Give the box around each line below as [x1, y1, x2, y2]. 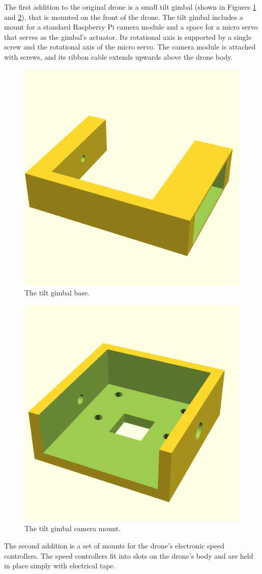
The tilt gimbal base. [24, 287, 90, 298]
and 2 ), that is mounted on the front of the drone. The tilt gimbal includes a [4, 11, 243, 22]
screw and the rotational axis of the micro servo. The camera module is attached [4, 41, 256, 52]
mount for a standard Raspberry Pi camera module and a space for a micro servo [4, 21, 258, 32]
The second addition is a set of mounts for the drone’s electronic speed [4, 540, 224, 551]
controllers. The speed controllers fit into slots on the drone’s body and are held [4, 550, 253, 561]
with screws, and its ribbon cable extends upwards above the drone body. [4, 51, 233, 62]
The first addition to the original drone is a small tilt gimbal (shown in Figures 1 [4, 2, 256, 12]
